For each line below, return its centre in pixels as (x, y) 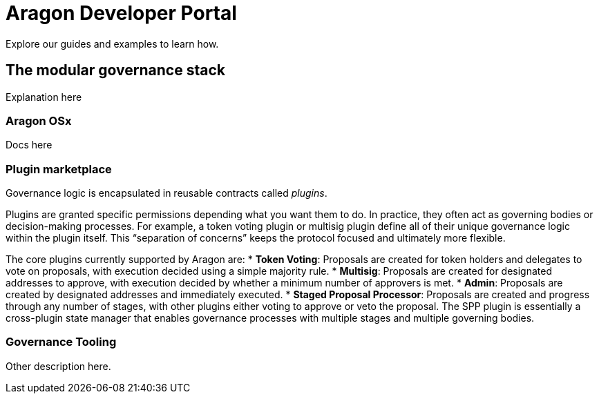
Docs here (29, 145)
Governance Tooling (61, 342)
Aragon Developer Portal (121, 13)
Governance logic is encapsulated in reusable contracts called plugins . (167, 193)
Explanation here (44, 97)
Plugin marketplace (59, 169)
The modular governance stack (115, 70)
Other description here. (58, 366)
